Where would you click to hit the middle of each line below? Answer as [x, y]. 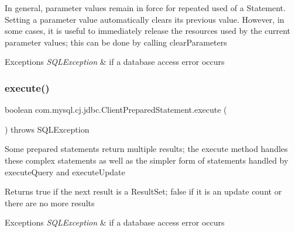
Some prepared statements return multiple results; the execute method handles [146, 149]
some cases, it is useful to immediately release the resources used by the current [148, 31]
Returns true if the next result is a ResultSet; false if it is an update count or [143, 191]
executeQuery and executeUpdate [65, 172]
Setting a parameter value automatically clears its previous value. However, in [145, 19]
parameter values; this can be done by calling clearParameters [116, 42]
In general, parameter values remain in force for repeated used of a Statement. [145, 8]
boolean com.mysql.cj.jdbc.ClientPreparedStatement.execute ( [116, 110]
